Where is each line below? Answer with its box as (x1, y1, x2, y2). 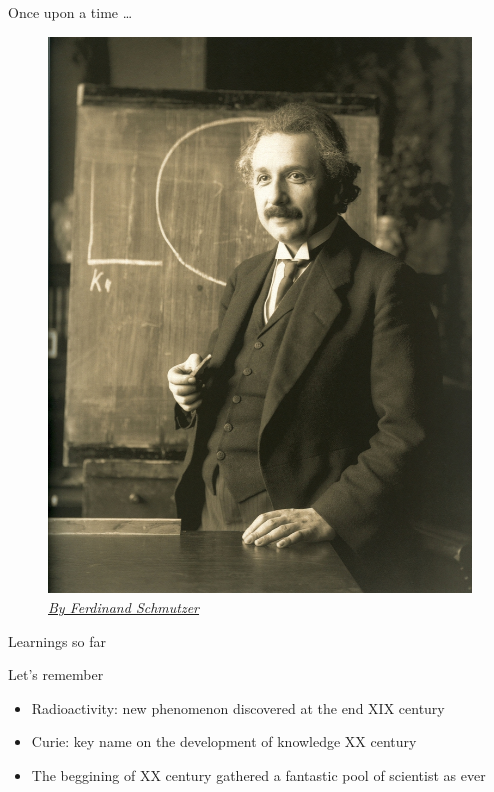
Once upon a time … (8, 2, 133, 22)
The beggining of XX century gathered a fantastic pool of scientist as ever (31, 764, 486, 785)
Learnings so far (8, 630, 107, 651)
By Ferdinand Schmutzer (48, 596, 200, 617)
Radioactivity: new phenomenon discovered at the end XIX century (31, 697, 445, 718)
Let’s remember (8, 664, 104, 685)
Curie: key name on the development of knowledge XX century (31, 731, 417, 752)
